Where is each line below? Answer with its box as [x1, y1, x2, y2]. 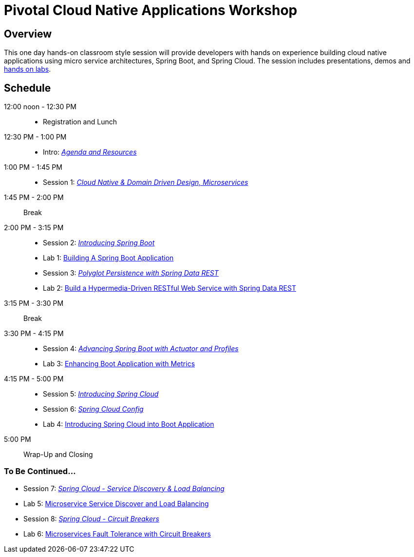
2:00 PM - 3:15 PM [4, 223, 64, 232]
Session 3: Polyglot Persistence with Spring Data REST [43, 269, 219, 278]
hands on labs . [4, 65, 51, 74]
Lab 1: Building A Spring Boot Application [43, 254, 174, 262]
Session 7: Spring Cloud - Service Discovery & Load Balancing [23, 484, 225, 493]
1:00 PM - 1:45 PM [4, 163, 62, 172]
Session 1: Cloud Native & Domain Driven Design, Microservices [43, 178, 248, 187]
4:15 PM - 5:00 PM [4, 375, 64, 383]
